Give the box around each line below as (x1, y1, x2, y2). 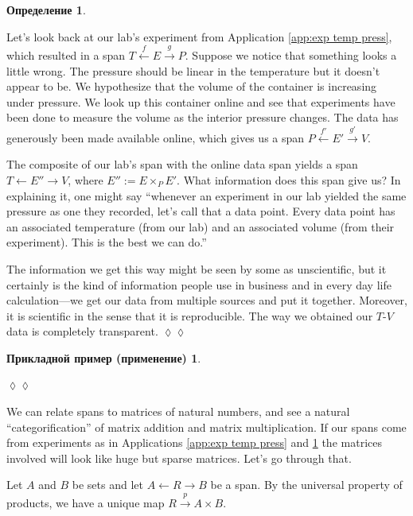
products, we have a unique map (6, 494, 165, 510)
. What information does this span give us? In (177, 171, 401, 188)
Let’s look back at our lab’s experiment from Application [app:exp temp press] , (6, 28, 392, 45)
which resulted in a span (6, 46, 126, 63)
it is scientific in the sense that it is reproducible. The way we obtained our (6, 307, 373, 324)
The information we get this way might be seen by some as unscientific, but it (6, 260, 387, 277)
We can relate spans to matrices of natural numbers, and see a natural (6, 403, 350, 420)
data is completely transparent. (6, 323, 158, 339)
